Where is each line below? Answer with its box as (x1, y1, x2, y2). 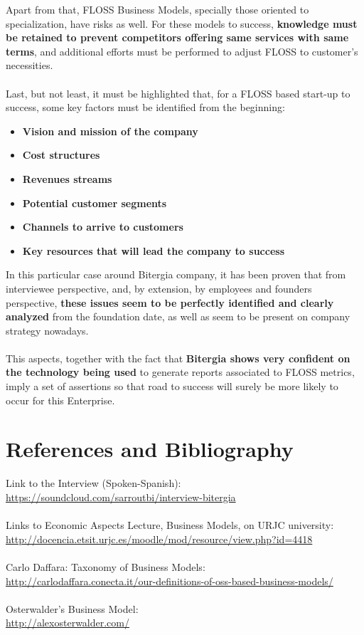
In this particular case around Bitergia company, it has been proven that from (6, 267, 346, 282)
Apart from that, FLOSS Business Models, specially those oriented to (6, 2, 309, 16)
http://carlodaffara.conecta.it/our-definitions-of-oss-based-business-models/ (6, 573, 333, 588)
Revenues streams (22, 171, 112, 186)
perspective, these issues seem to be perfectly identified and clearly (6, 295, 334, 310)
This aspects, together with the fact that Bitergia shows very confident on (6, 350, 350, 365)
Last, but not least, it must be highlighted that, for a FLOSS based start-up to (6, 85, 350, 100)
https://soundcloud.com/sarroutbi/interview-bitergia (6, 489, 236, 504)
